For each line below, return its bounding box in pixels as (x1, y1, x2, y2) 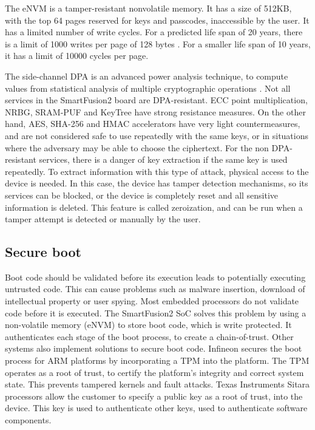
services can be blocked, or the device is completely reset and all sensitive (5, 188, 279, 201)
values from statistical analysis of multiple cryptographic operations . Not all (5, 81, 291, 94)
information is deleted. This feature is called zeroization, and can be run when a (5, 200, 303, 213)
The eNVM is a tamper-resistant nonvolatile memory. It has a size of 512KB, (5, 2, 292, 14)
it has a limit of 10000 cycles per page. (5, 49, 149, 62)
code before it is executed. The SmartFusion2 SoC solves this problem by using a (5, 306, 307, 319)
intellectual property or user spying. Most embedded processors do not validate (5, 295, 299, 307)
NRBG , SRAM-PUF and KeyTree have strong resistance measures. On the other (5, 105, 306, 118)
